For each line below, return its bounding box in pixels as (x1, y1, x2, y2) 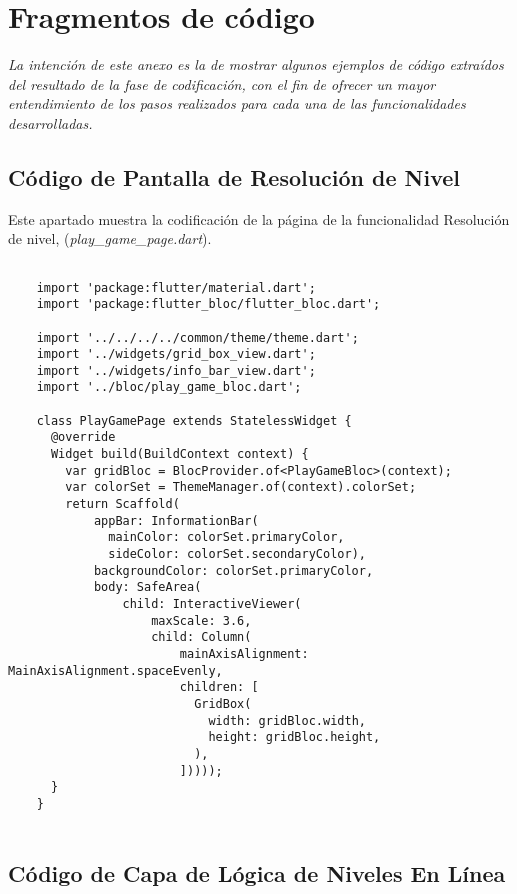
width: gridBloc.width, (208, 713, 366, 728)
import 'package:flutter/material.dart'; (36, 280, 316, 295)
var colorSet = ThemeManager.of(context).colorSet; (65, 480, 417, 495)
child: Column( (151, 630, 252, 645)
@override (50, 430, 116, 445)
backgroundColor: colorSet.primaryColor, (93, 563, 374, 578)
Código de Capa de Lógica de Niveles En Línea (8, 857, 506, 888)
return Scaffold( (65, 497, 180, 512)
